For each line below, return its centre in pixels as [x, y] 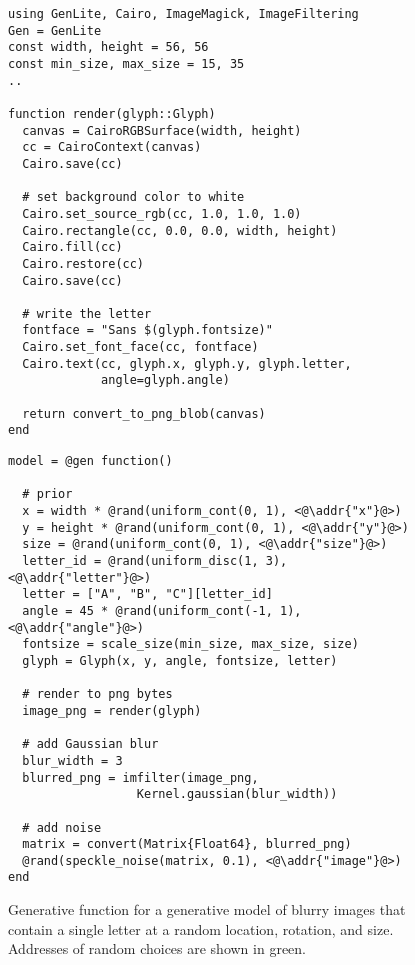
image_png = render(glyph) [112, 710]
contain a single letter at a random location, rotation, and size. [201, 928]
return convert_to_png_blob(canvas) [144, 413]
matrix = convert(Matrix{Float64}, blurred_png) [187, 844]
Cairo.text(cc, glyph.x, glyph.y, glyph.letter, [187, 363]
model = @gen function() [90, 461]
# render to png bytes [97, 694]
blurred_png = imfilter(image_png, [140, 777]
